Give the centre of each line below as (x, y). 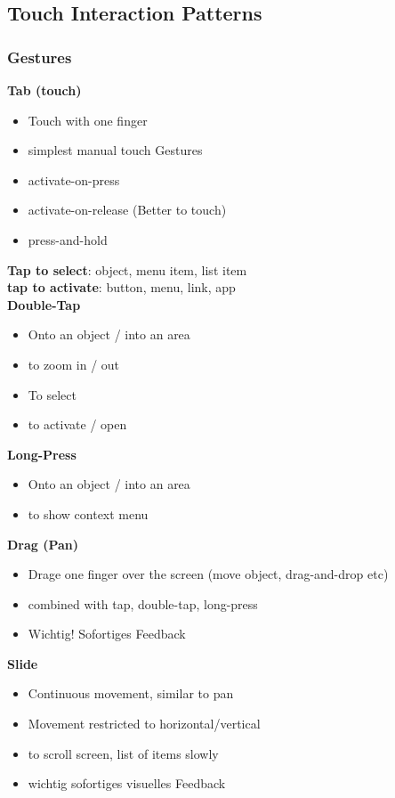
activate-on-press (74, 179)
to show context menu (88, 513)
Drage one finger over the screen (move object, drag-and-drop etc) (208, 574)
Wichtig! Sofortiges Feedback (107, 634)
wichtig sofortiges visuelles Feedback (127, 783)
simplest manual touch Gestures (115, 150)
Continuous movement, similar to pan (131, 693)
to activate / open (77, 424)
